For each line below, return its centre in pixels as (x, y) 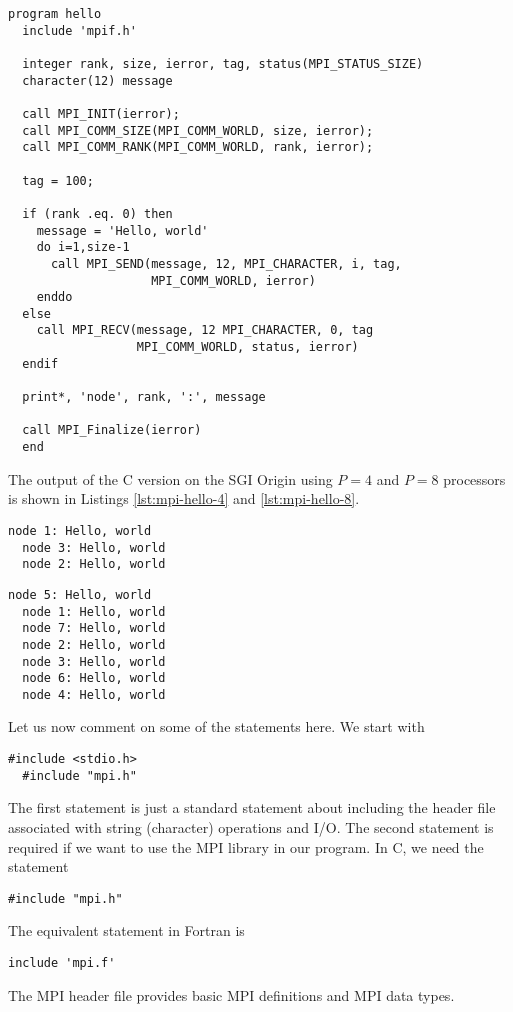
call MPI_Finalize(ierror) (112, 430)
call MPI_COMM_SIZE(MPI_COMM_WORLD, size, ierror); (198, 130)
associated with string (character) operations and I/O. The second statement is (251, 826)
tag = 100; (58, 180)
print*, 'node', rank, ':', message (144, 397)
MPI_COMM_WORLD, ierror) (233, 280)
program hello (55, 14)
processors (474, 478)
